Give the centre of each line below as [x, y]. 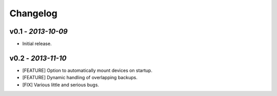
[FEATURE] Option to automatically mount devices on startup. [87, 70]
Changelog [33, 13]
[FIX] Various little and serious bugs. [61, 85]
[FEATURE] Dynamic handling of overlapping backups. [80, 78]
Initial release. [37, 44]
